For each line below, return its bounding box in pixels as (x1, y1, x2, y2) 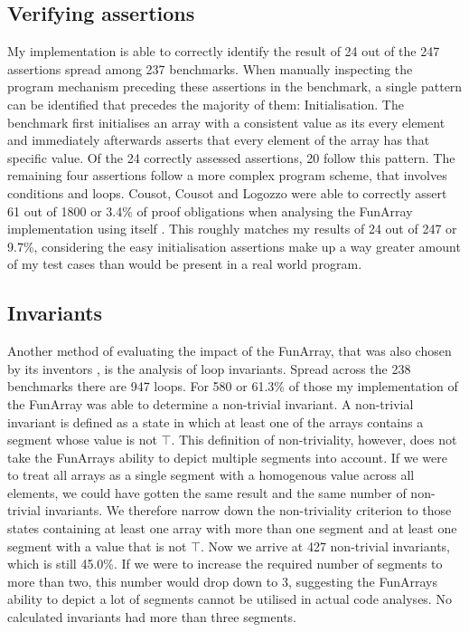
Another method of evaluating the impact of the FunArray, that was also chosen (7, 341, 452, 360)
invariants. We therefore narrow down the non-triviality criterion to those (44, 501, 452, 520)
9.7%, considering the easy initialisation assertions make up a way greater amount (7, 236, 461, 255)
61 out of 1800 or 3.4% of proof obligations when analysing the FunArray (7, 201, 413, 220)
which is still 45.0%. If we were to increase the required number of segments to (7, 554, 443, 573)
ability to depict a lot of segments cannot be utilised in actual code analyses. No (7, 589, 452, 608)
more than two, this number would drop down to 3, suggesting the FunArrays (7, 571, 437, 590)
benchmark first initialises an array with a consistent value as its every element (7, 112, 446, 131)
